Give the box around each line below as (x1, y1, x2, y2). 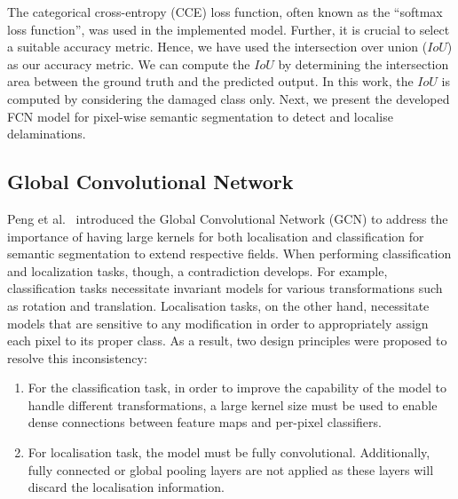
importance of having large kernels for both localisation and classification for (7, 226, 424, 245)
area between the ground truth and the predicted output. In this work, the (7, 72, 414, 91)
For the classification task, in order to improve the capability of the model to (28, 378, 446, 397)
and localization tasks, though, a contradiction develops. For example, (7, 261, 388, 280)
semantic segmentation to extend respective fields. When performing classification (7, 244, 452, 263)
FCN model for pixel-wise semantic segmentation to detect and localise (7, 107, 393, 125)
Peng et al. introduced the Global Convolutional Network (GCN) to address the (7, 209, 448, 227)
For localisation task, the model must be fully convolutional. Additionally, (28, 443, 430, 462)
